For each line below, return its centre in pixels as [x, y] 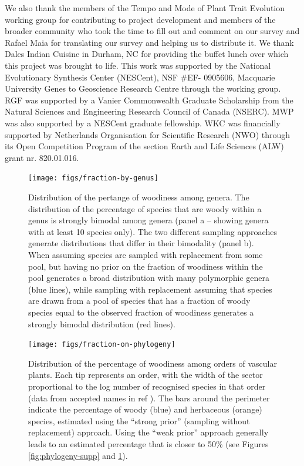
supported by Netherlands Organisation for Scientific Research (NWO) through [148, 134]
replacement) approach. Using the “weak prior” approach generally [148, 432]
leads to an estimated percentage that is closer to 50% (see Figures [148, 443]
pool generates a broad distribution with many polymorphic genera [149, 278]
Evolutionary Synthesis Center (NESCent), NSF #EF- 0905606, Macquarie [140, 77]
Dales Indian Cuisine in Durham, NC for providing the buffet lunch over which [147, 54]
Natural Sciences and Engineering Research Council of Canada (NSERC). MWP [149, 111]
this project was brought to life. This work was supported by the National [138, 65]
